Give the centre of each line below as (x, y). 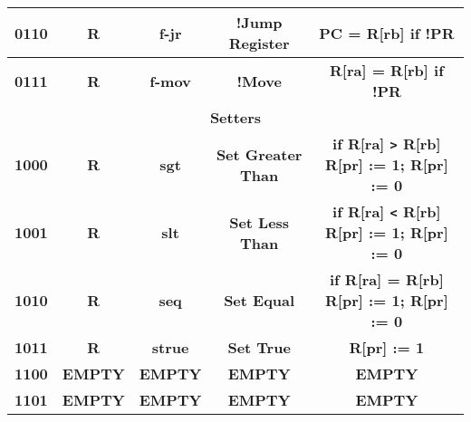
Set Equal (260, 300)
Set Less (260, 222)
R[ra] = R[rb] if (386, 70)
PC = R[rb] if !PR (387, 33)
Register (259, 43)
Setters (235, 117)
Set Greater (259, 154)
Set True (259, 347)
